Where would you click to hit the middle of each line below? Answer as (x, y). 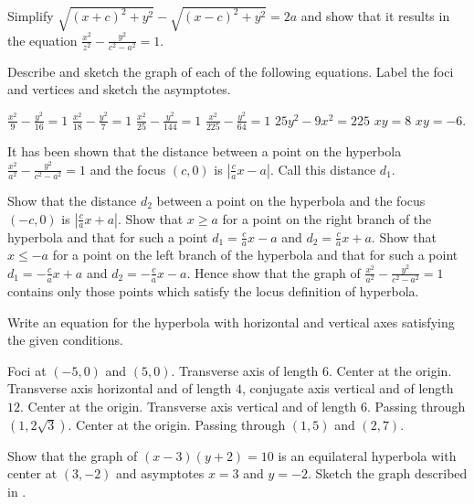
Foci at (27, 370)
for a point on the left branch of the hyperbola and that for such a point (255, 255)
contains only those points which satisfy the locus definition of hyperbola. (213, 291)
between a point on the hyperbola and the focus (291, 200)
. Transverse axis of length (245, 370)
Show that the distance (72, 200)
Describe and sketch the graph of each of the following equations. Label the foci (231, 71)
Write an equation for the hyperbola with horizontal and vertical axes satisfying (231, 322)
